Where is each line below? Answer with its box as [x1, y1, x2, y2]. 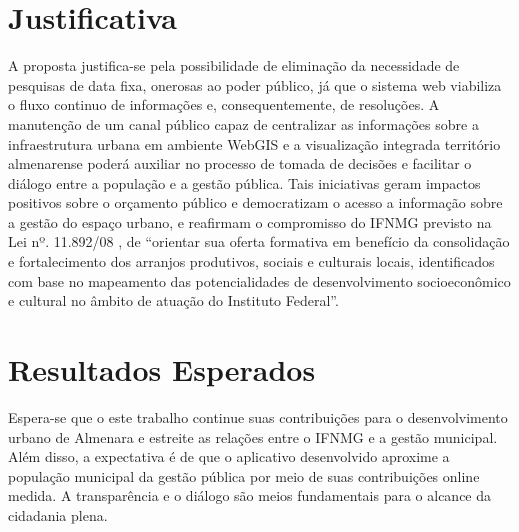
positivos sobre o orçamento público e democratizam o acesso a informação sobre [8, 192, 503, 213]
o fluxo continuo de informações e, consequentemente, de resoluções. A [8, 94, 440, 115]
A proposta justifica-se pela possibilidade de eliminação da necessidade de [8, 55, 460, 76]
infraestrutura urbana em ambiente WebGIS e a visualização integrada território [8, 133, 501, 154]
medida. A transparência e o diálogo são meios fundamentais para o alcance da [8, 485, 492, 506]
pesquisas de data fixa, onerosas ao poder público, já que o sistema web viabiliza [8, 74, 502, 95]
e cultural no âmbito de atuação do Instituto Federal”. [8, 290, 339, 311]
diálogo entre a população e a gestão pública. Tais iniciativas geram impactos [8, 172, 481, 193]
